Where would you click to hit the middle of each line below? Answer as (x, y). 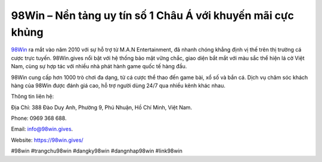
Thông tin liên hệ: (32, 96)
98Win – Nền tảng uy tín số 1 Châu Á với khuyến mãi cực (153, 15)
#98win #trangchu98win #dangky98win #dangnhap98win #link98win (97, 151)
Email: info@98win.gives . (42, 129)
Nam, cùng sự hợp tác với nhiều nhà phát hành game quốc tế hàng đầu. (99, 66)
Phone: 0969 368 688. (39, 118)
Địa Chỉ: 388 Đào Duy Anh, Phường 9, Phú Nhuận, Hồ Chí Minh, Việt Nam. (102, 107)
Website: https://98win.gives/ (47, 140)
